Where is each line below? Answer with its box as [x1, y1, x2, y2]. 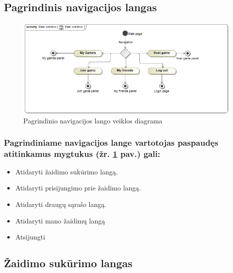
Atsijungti [15, 232, 45, 242]
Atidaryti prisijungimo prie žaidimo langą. [15, 183, 141, 193]
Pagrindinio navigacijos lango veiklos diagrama [23, 116, 163, 126]
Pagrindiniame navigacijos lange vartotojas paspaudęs [4, 136, 218, 148]
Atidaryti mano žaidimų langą [15, 215, 105, 225]
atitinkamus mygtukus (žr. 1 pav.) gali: [4, 147, 160, 159]
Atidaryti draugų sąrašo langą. [15, 199, 107, 209]
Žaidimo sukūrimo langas [4, 256, 133, 271]
